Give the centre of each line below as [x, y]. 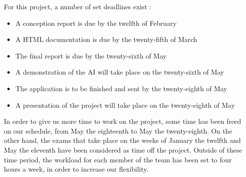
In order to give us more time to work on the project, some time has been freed [123, 121]
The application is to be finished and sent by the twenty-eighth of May [121, 88]
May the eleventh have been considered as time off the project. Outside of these [123, 149]
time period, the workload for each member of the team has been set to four [118, 159]
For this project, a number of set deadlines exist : [78, 6]
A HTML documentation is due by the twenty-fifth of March [106, 39]
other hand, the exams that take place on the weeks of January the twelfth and [123, 140]
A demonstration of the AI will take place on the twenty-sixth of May [120, 72]
